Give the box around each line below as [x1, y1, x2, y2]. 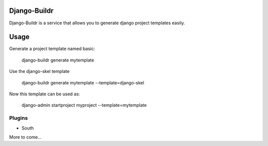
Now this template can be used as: [9, 91, 80, 97]
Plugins [9, 115, 28, 122]
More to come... [9, 134, 42, 140]
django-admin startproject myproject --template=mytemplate [21, 102, 147, 108]
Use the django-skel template [9, 69, 69, 74]
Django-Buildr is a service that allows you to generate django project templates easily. [9, 20, 186, 26]
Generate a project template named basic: [9, 46, 95, 52]
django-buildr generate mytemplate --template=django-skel [21, 79, 144, 85]
